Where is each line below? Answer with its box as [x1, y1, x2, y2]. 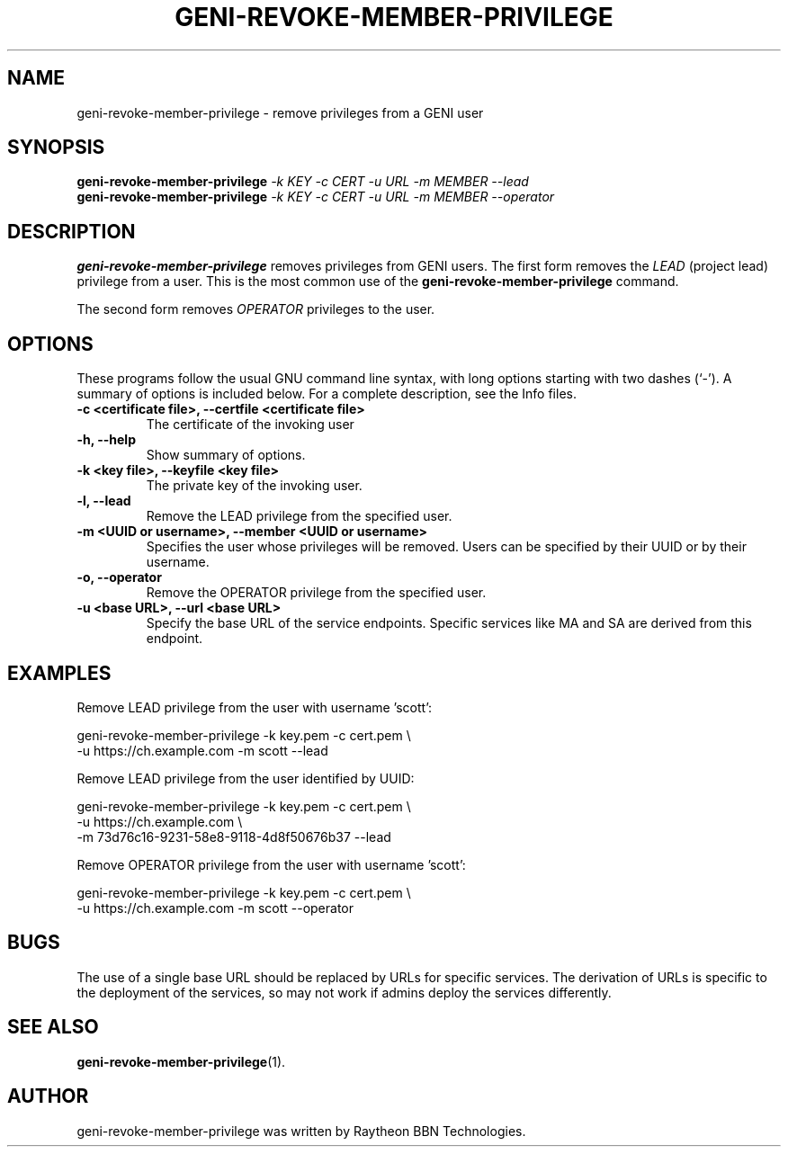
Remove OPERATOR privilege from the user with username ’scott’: [76, 856, 466, 872]
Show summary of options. [146, 447, 306, 463]
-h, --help [76, 432, 136, 448]
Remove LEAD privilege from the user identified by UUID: [76, 770, 415, 786]
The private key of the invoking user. [146, 478, 363, 494]
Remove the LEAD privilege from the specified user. [146, 508, 452, 524]
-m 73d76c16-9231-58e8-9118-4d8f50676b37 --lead [76, 828, 391, 845]
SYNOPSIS [7, 136, 105, 159]
